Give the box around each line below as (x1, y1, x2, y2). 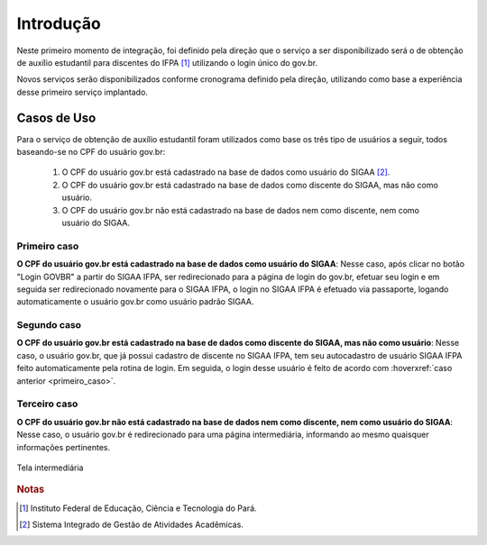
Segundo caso (16, 319, 81, 332)
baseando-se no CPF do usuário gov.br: (16, 147, 166, 158)
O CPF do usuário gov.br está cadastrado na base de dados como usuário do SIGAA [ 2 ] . (61, 167, 391, 177)
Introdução (16, 14, 101, 33)
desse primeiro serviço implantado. (16, 86, 149, 97)
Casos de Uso (16, 110, 96, 125)
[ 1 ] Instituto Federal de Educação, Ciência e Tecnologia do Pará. (19, 503, 257, 513)
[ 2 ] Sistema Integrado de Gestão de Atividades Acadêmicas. (19, 519, 243, 530)
